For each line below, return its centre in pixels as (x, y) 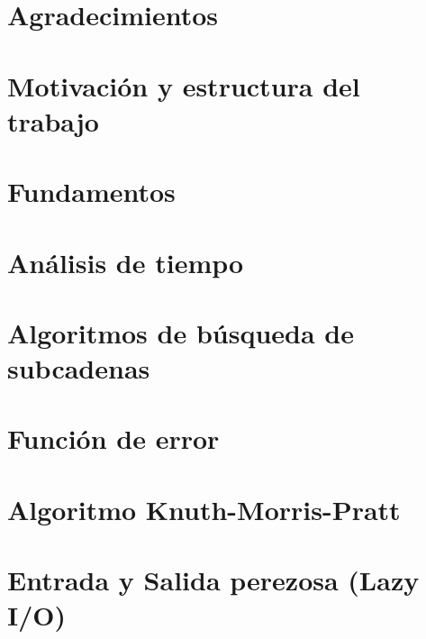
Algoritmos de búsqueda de (181, 332)
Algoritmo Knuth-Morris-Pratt (204, 509)
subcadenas (79, 368)
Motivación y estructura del (184, 85)
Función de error (113, 438)
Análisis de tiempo (126, 262)
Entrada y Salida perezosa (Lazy (213, 580)
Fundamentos (91, 192)
